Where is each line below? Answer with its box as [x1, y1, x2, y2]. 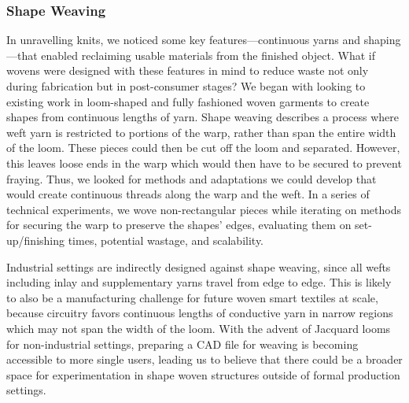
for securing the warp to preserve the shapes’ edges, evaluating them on [6, 216, 352, 233]
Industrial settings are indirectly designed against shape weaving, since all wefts [6, 258, 391, 275]
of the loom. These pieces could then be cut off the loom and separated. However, [6, 139, 400, 156]
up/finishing [6, 231, 65, 248]
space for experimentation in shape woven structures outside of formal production [6, 366, 400, 383]
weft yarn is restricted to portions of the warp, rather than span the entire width [6, 124, 396, 140]
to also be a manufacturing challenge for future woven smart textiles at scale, [6, 289, 378, 305]
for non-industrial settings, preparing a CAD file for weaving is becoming [6, 335, 359, 352]
